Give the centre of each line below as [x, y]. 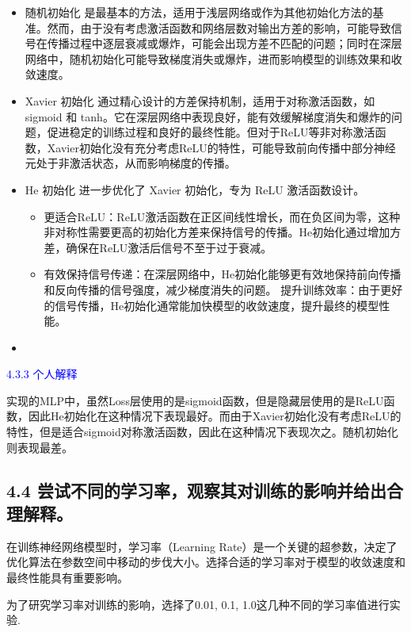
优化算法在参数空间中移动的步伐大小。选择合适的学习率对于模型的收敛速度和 [206, 562]
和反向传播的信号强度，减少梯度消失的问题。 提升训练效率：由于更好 [223, 289]
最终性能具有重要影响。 [67, 578]
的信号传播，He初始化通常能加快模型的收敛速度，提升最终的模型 [211, 305]
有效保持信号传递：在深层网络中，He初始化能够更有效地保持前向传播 [223, 274]
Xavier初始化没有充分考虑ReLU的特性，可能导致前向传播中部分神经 [221, 147]
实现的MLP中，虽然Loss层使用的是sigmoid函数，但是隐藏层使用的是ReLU [195, 400]
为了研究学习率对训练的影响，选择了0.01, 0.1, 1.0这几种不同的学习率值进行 [198, 604]
